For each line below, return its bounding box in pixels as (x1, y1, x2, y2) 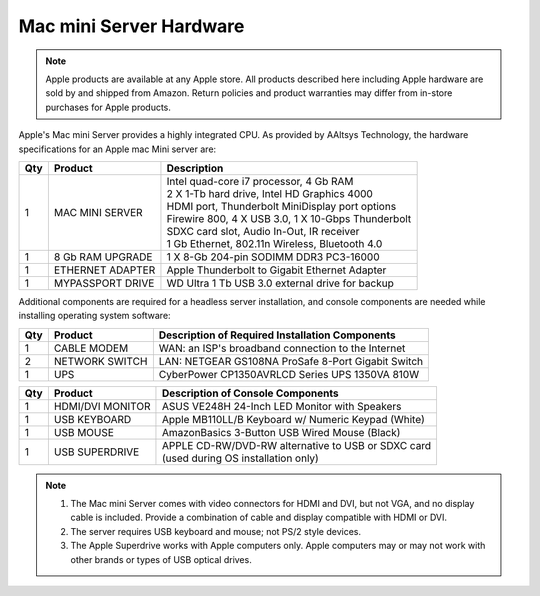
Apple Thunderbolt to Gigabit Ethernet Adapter (166, 263, 387, 277)
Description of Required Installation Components (158, 328, 396, 342)
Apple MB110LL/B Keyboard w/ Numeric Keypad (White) (161, 412, 425, 426)
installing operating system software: (18, 310, 171, 322)
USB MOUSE (53, 425, 115, 439)
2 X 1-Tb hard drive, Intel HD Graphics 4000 (166, 186, 374, 200)
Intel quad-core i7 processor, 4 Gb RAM (166, 174, 354, 188)
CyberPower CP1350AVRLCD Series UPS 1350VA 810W (158, 367, 420, 381)
